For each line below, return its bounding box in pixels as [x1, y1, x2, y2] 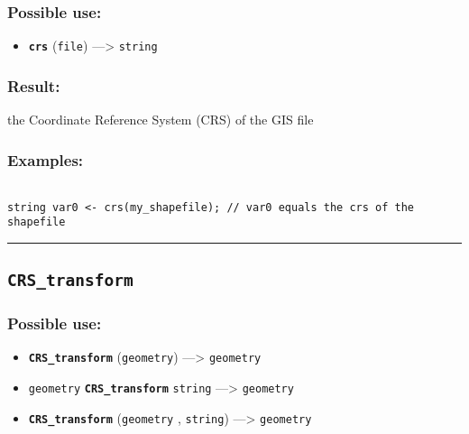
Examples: [7, 148, 84, 171]
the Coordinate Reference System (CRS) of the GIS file [7, 110, 314, 129]
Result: [7, 74, 60, 97]
